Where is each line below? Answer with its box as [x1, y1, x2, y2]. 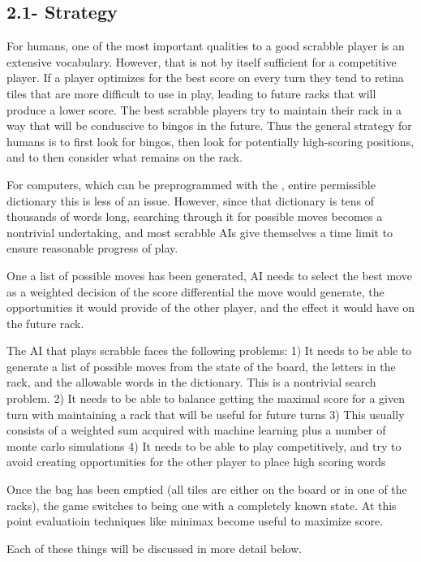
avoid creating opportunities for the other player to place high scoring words [6, 453, 386, 470]
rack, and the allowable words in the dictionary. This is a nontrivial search [6, 374, 376, 391]
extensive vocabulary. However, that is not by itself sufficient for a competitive [6, 53, 397, 70]
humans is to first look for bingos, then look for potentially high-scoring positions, [6, 132, 415, 149]
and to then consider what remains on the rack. [6, 149, 243, 166]
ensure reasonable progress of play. [6, 240, 178, 257]
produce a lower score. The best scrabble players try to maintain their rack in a [6, 101, 402, 118]
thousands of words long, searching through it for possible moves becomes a [6, 208, 383, 225]
